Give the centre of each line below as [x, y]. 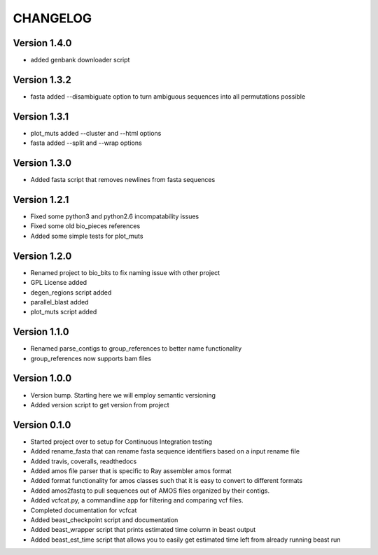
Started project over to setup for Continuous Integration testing [121, 442]
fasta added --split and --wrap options [86, 143]
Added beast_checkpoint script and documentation [104, 520]
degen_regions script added [71, 292]
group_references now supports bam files [91, 358]
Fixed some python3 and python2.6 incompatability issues [115, 216]
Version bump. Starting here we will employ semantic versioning [123, 395]
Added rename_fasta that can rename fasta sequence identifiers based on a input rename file [165, 451]
